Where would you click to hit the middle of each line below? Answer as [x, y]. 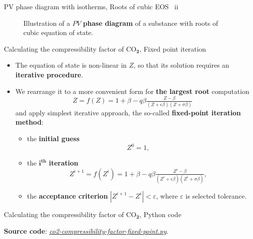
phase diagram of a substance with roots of [151, 23]
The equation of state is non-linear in [71, 65]
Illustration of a [47, 23]
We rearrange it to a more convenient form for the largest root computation [132, 91]
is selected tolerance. [216, 195]
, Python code [160, 214]
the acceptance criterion [68, 195]
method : [29, 122]
